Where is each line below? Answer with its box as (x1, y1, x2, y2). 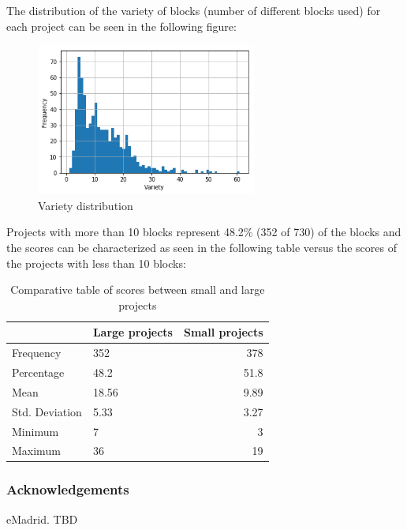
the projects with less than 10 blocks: (6, 254, 186, 271)
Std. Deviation (12, 403, 82, 419)
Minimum (12, 423, 59, 439)
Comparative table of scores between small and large (10, 281, 265, 298)
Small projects (183, 324, 263, 340)
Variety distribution (38, 197, 133, 213)
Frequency (12, 344, 62, 361)
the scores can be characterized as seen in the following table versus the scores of (6, 239, 397, 255)
